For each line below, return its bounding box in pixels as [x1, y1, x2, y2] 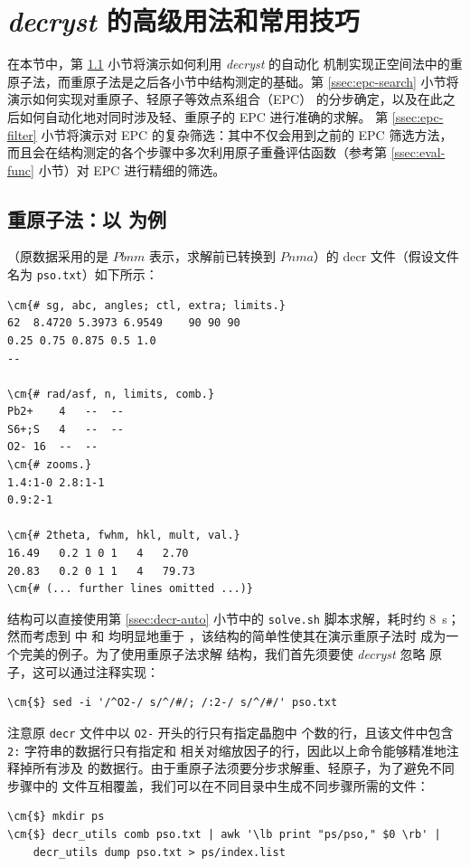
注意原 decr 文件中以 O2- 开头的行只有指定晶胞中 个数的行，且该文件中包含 [7, 722, 454, 741]
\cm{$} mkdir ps [7, 810, 105, 824]
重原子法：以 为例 [7, 204, 167, 232]
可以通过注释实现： [44, 662, 159, 681]
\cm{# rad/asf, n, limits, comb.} [7, 387, 215, 400]
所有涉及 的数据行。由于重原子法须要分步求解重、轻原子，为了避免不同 [32, 758, 455, 777]
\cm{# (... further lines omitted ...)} [7, 582, 254, 596]
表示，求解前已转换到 [149, 247, 277, 266]
